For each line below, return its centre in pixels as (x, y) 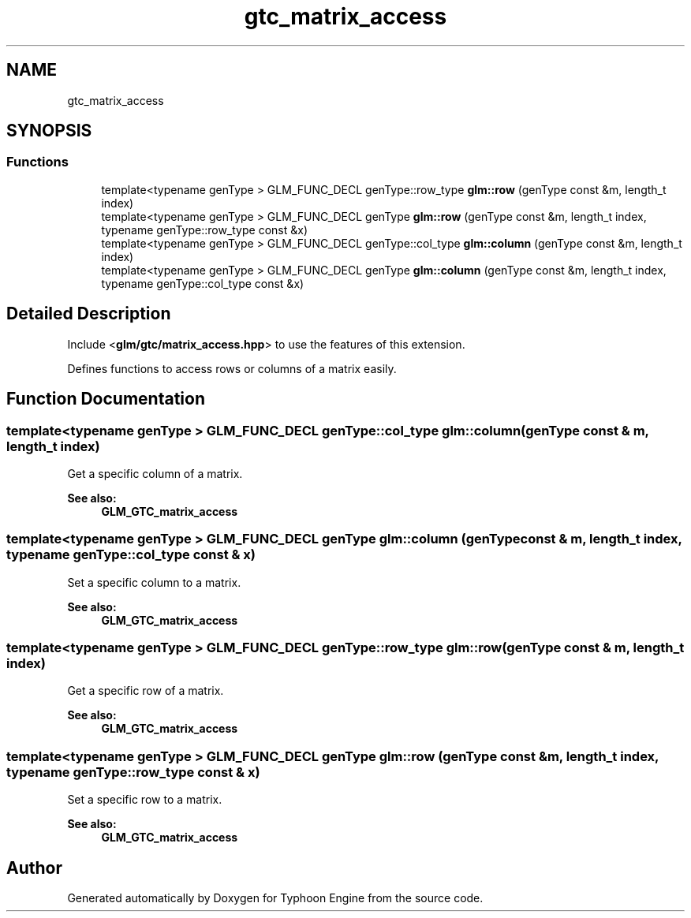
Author (34, 868)
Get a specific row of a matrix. (146, 691)
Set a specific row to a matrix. (145, 800)
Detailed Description (89, 314)
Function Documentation (106, 399)
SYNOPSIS (49, 131)
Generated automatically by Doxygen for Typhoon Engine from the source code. (275, 897)
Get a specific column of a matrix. (155, 473)
